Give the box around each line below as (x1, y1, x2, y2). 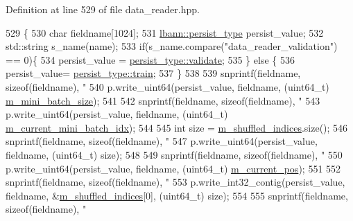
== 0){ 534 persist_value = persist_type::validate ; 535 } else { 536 (6, 52, 295, 67)
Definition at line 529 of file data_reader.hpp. (6, 2, 200, 16)
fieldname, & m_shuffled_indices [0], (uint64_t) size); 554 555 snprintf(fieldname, (6, 188, 348, 202)
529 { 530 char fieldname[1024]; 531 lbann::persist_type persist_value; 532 (6, 25, 324, 39)
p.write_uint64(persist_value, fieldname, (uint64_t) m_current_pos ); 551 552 (6, 161, 341, 175)
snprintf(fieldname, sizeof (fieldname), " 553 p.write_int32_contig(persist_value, (6, 175, 345, 189)
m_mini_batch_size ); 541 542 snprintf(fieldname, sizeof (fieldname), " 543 (6, 93, 320, 107)
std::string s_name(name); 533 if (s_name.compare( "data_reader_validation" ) (6, 39, 338, 53)
